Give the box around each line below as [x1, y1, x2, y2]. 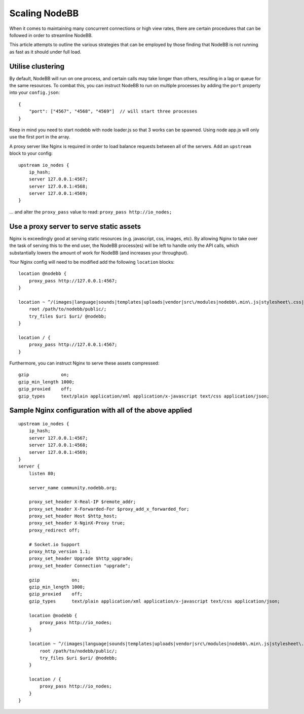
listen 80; [28, 471, 56, 476]
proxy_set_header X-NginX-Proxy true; [28, 520, 126, 526]
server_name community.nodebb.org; [28, 485, 118, 490]
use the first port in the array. [9, 134, 70, 140]
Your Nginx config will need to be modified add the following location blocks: [9, 259, 175, 265]
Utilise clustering [9, 62, 64, 70]
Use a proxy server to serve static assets [9, 222, 141, 231]
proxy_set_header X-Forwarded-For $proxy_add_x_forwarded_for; [28, 506, 189, 512]
